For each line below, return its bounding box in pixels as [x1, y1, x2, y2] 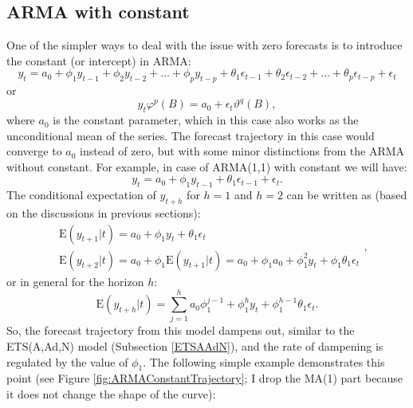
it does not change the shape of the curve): [6, 386, 216, 402]
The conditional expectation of [6, 186, 156, 203]
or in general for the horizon [6, 273, 144, 289]
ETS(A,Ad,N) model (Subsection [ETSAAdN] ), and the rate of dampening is [6, 338, 383, 355]
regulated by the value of [6, 353, 128, 370]
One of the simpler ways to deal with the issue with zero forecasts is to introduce [6, 37, 403, 53]
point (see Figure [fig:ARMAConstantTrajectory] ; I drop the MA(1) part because [6, 370, 403, 386]
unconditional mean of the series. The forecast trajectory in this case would [6, 127, 375, 143]
